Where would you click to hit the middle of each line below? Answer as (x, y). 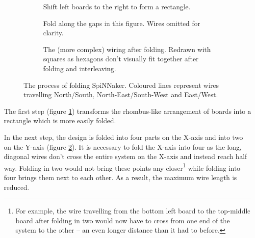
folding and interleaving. (80, 68)
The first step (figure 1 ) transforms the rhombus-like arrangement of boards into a (128, 111)
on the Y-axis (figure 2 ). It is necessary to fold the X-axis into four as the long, (123, 146)
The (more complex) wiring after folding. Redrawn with (127, 49)
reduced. (17, 187)
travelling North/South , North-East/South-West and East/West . (121, 94)
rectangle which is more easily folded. (60, 120)
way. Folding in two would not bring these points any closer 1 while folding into (122, 167)
